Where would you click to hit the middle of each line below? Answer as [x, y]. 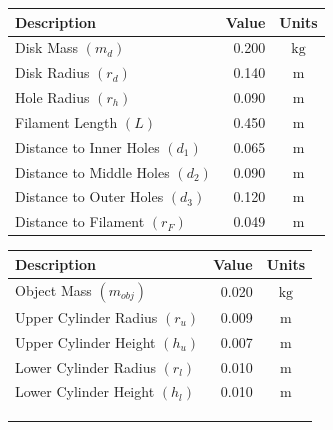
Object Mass [53, 289]
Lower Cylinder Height [85, 391]
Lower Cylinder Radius [85, 366]
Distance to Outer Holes [89, 196]
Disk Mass [47, 47]
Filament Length [66, 121]
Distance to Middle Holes [92, 171]
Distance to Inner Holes [87, 146]
